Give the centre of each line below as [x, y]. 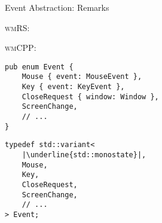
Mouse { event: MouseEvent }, [82, 77]
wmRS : [17, 27]
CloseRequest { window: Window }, [90, 97]
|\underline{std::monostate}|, [84, 155]
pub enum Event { [39, 67]
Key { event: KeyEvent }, [73, 87]
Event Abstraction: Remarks [57, 7]
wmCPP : [21, 48]
